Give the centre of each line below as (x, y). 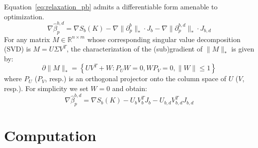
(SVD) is (17, 49)
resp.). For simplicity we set (46, 88)
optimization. (24, 16)
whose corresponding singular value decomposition (164, 39)
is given (243, 49)
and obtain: (129, 88)
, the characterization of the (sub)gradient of (135, 49)
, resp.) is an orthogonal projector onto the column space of (135, 78)
